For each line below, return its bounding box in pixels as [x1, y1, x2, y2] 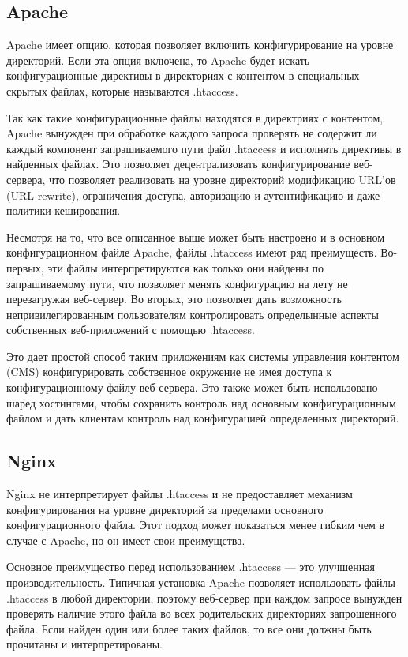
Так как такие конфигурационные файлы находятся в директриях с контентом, [6, 109, 384, 126]
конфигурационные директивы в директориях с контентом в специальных [6, 67, 360, 84]
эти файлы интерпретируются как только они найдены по [47, 259, 324, 276]
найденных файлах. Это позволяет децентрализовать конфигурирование [6, 156, 350, 172]
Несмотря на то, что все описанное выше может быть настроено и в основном [6, 228, 385, 245]
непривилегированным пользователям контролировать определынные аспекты [6, 306, 379, 322]
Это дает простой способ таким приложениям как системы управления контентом [6, 347, 399, 364]
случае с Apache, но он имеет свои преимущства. [6, 531, 245, 548]
